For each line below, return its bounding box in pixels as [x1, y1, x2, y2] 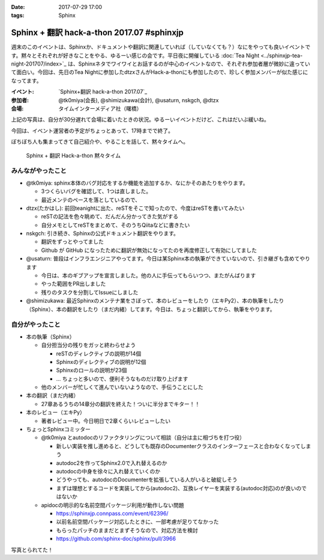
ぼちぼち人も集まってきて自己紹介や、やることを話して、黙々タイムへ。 [11, 138, 189, 146]
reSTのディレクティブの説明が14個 [56, 349, 142, 357]
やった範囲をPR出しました [41, 280, 106, 288]
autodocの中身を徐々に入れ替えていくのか [56, 467, 161, 475]
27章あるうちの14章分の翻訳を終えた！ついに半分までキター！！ [41, 400, 200, 407]
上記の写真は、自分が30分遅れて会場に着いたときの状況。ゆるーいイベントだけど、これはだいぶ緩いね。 [11, 116, 270, 123]
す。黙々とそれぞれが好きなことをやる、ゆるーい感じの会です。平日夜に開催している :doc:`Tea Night [11, 52, 260, 59]
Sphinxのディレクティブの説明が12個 [56, 358, 146, 365]
